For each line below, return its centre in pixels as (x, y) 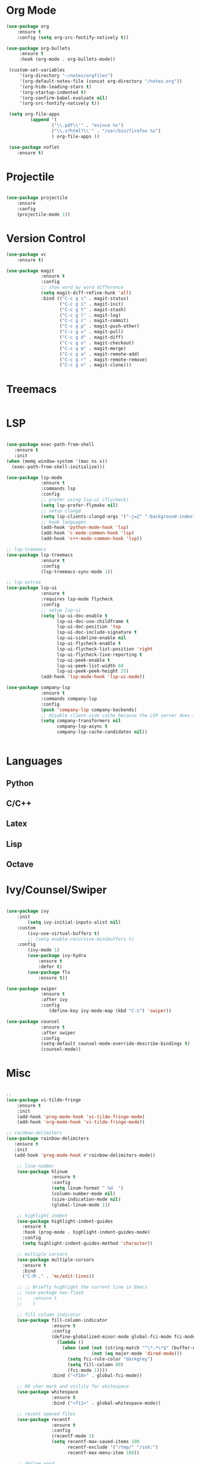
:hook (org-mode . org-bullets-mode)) (68, 59)
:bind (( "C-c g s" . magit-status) (85, 298)
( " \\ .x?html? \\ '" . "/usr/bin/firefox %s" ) (106, 131)
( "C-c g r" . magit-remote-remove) (103, 360)
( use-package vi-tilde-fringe (44, 1100)
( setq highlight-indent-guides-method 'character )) (87, 1244)
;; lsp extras (24, 582)
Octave (20, 865)
